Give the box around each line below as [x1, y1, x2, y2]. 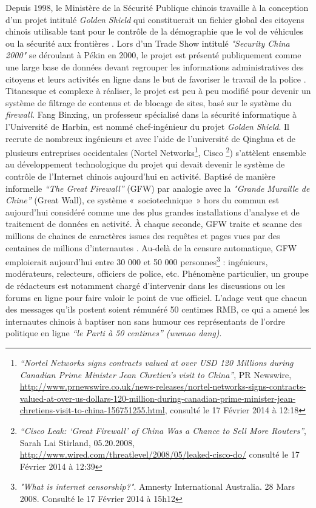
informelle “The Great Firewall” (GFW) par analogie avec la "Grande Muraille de [5, 181, 310, 194]
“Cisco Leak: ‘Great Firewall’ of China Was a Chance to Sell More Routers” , [19, 424, 306, 436]
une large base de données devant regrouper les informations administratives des [5, 60, 304, 73]
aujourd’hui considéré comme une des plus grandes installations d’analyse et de [5, 205, 300, 218]
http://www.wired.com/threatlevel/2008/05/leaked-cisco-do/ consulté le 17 [19, 448, 300, 461]
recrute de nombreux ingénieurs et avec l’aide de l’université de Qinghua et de [5, 132, 295, 144]
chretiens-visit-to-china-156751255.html [19, 404, 165, 416]
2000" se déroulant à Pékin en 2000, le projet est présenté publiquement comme [5, 49, 301, 61]
